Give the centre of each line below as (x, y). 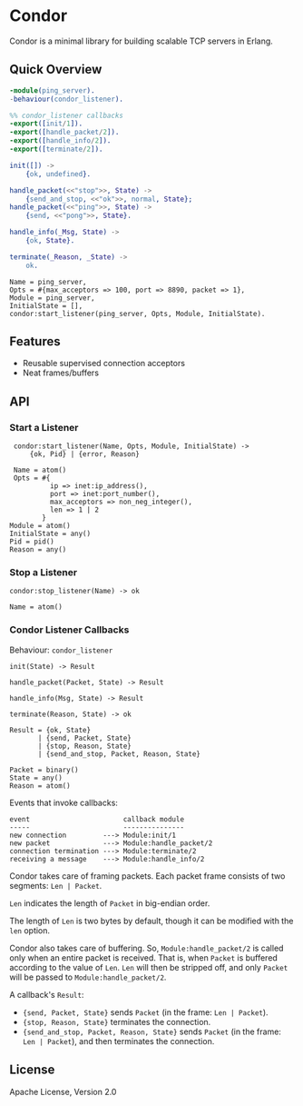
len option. (30, 930)
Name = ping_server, (49, 282)
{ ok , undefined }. (59, 174)
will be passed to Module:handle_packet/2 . (88, 977)
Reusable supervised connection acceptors (104, 364)
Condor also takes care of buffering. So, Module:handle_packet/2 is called (147, 948)
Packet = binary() (44, 770)
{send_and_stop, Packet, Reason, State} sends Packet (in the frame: (151, 1031)
